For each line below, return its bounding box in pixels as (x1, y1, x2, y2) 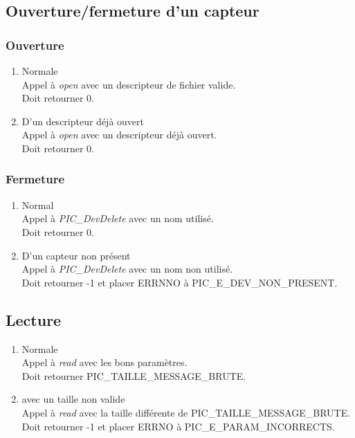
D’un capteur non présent (21, 248, 131, 262)
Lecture (6, 309, 62, 330)
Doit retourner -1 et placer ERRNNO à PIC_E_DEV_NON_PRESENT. (21, 275, 338, 289)
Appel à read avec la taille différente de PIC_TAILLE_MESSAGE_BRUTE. (21, 405, 351, 419)
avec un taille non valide (21, 392, 125, 406)
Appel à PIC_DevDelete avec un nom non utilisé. (21, 262, 233, 276)
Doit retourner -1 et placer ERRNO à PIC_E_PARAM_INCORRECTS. (21, 419, 335, 433)
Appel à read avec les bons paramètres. (21, 355, 188, 369)
